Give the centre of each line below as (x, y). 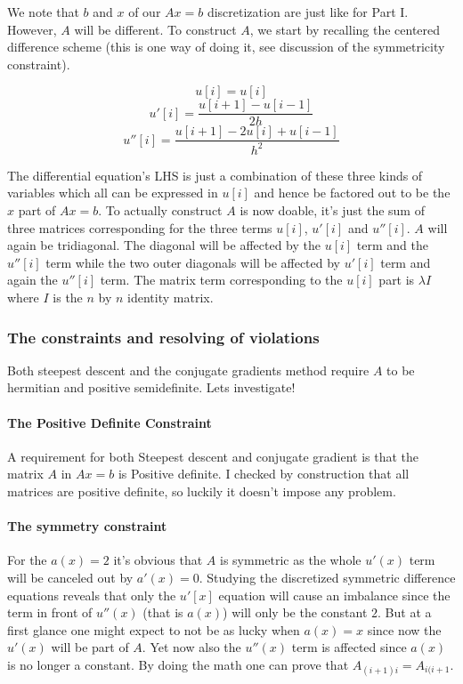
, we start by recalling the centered (345, 29)
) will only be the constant (295, 612)
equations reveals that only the (92, 595)
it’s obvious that (158, 560)
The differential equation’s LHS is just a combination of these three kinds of (215, 175)
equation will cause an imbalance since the (334, 595)
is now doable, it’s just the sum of (332, 210)
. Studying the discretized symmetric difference (327, 577)
